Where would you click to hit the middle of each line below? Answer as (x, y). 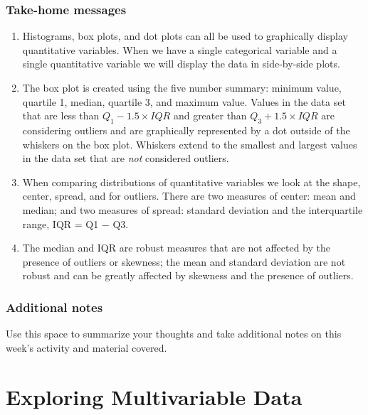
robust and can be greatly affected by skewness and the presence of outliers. (188, 275)
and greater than (210, 115)
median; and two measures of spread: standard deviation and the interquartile (193, 209)
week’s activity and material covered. (86, 347)
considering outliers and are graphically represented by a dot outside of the (186, 130)
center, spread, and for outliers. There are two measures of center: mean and (189, 196)
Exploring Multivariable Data (154, 396)
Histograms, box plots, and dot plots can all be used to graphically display (185, 36)
